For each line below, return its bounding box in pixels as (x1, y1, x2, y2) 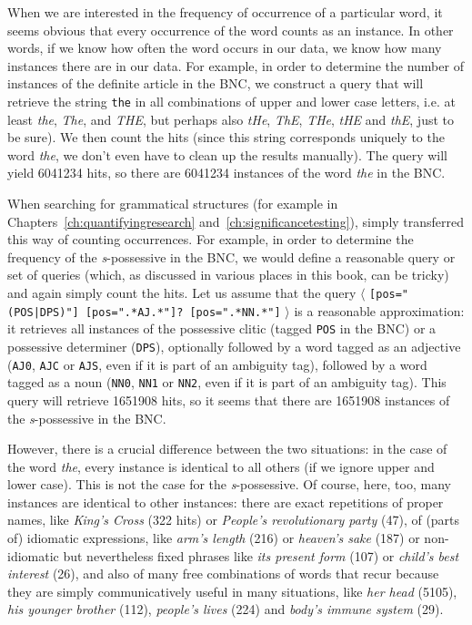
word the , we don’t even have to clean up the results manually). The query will (7, 145, 448, 164)
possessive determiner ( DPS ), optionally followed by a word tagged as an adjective (7, 336, 461, 355)
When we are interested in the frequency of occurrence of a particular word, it (7, 3, 443, 21)
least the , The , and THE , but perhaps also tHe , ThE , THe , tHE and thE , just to (7, 109, 455, 128)
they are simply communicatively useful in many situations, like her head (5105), (7, 581, 457, 600)
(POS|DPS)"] (7, 305, 79, 319)
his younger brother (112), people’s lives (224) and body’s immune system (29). (7, 599, 444, 619)
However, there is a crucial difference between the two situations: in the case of (7, 439, 447, 458)
